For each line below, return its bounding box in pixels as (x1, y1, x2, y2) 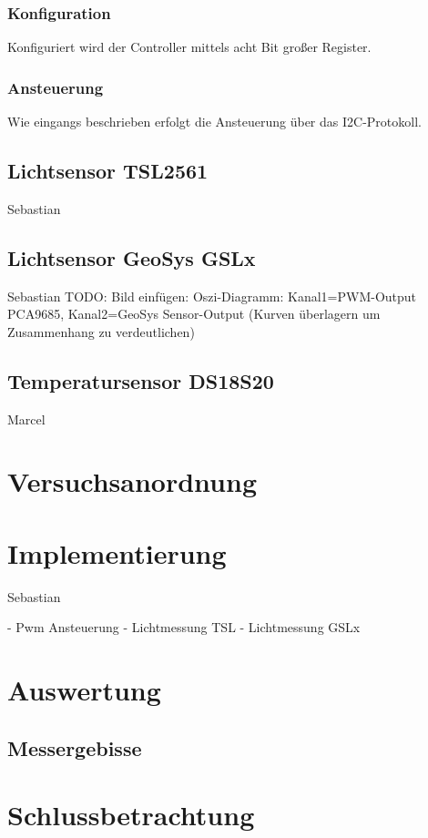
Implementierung (7, 534, 227, 571)
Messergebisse (7, 733, 142, 761)
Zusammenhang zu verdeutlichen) (7, 322, 195, 341)
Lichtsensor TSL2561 (7, 157, 209, 185)
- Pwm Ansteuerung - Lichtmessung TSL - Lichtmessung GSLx (7, 618, 361, 637)
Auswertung (7, 671, 161, 709)
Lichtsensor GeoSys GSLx (7, 243, 256, 271)
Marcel (7, 409, 46, 428)
